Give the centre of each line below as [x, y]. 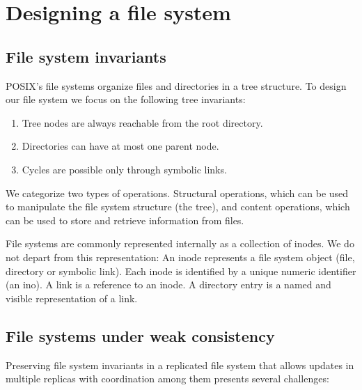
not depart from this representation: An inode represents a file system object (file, [180, 257]
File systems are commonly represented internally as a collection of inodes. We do [180, 243]
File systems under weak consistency [140, 335]
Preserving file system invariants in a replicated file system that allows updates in [180, 365]
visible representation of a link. [72, 298]
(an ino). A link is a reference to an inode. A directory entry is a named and [168, 284]
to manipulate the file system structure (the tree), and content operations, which [178, 206]
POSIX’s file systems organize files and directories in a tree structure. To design [176, 85]
